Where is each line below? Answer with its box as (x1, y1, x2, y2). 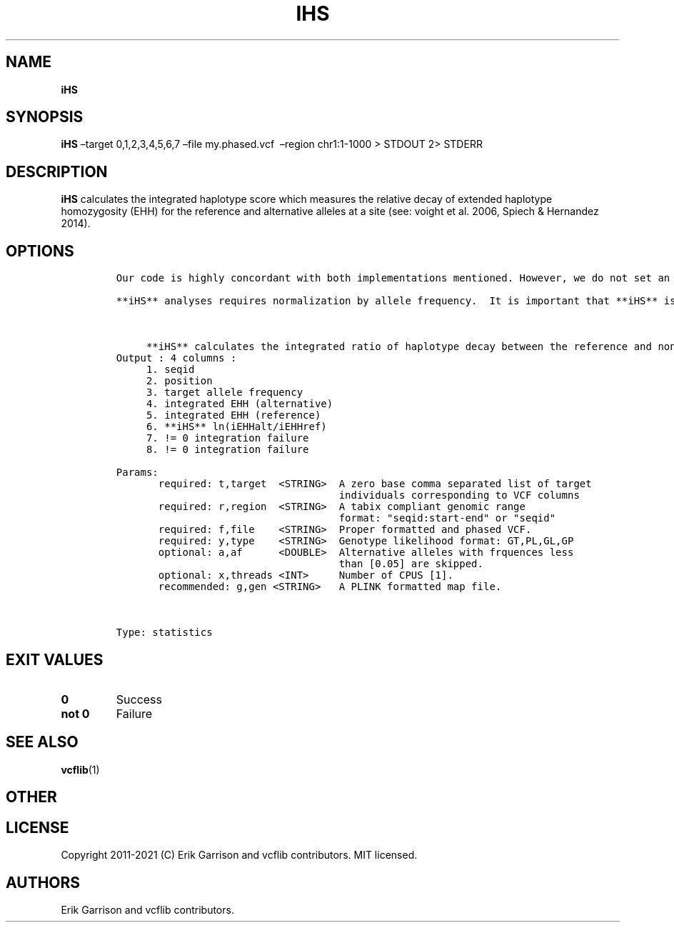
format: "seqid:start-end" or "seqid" (338, 512, 556, 524)
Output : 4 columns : (116, 352, 237, 364)
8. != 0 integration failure (146, 444, 309, 456)
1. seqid (146, 364, 195, 376)
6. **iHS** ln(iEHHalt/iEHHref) (146, 421, 327, 433)
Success (116, 692, 163, 707)
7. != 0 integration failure (146, 432, 309, 444)
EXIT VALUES (6, 650, 104, 669)
